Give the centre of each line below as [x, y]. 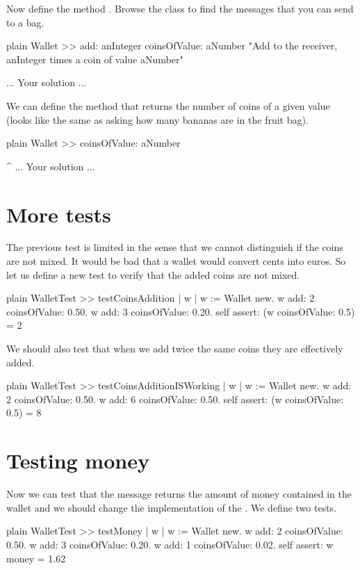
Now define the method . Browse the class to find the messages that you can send [180, 8]
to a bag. [25, 22]
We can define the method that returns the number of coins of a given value [168, 105]
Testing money [78, 461]
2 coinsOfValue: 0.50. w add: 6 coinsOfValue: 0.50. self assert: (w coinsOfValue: [175, 399]
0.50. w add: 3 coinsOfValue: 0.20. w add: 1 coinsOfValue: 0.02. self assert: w [170, 544]
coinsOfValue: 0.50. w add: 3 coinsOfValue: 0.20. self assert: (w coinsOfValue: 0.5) [181, 311]
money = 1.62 [36, 558]
